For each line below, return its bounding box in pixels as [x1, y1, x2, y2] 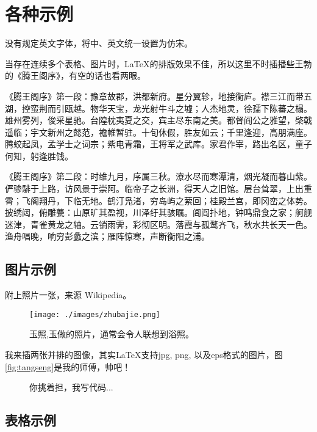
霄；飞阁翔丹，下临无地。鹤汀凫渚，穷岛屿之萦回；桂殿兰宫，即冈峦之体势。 [5, 194, 312, 207]
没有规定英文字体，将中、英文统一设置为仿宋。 [5, 37, 193, 49]
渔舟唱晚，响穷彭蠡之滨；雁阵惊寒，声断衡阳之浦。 [5, 230, 210, 243]
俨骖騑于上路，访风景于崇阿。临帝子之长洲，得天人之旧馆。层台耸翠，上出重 [5, 182, 312, 195]
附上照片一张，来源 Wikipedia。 [5, 288, 132, 301]
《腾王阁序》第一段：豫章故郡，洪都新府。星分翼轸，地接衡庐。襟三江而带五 [5, 89, 312, 102]
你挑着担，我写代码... [29, 381, 113, 394]
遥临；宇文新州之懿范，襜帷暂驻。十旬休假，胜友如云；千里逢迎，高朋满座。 [5, 125, 312, 138]
